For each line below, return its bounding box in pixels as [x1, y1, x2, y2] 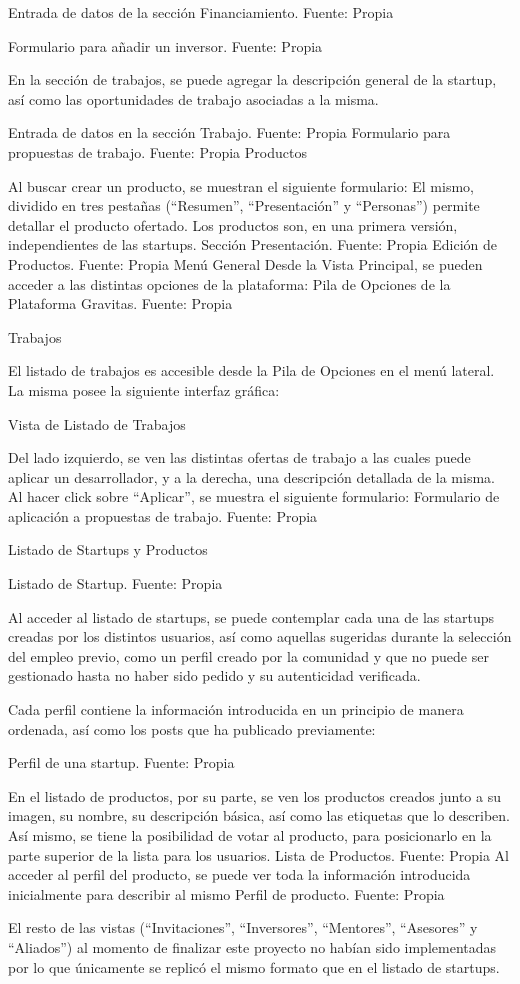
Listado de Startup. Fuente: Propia [8, 573, 223, 594]
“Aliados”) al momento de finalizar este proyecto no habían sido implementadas [8, 936, 497, 957]
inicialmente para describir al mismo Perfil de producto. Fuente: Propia [8, 883, 445, 904]
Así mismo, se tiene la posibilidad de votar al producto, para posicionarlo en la [8, 825, 492, 845]
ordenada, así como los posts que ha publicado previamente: [8, 718, 376, 739]
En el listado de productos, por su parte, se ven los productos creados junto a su [8, 785, 501, 806]
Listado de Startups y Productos [8, 539, 208, 560]
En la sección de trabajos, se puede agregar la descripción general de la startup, [8, 69, 497, 90]
